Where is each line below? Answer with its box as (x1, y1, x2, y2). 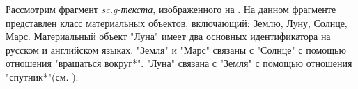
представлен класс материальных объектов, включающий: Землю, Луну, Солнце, (6, 15, 348, 30)
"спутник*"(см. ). (6, 69, 79, 83)
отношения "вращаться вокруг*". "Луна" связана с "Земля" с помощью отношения (6, 56, 352, 70)
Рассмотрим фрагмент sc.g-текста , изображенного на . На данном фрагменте (6, 2, 336, 16)
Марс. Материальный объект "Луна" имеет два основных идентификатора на (6, 29, 331, 43)
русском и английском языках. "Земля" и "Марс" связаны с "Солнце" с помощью (6, 42, 346, 57)
